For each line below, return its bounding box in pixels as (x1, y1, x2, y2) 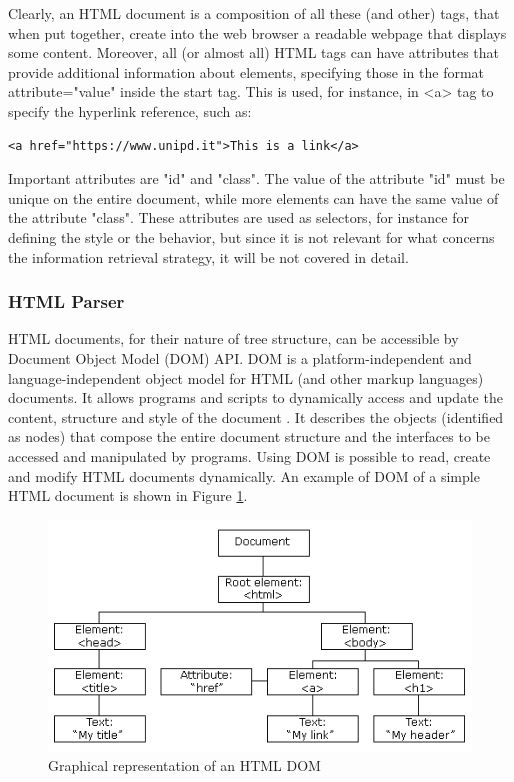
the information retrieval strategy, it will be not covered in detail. (8, 246, 409, 267)
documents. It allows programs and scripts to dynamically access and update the (8, 387, 503, 408)
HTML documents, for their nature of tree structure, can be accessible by (8, 328, 459, 349)
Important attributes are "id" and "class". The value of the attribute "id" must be (8, 168, 505, 189)
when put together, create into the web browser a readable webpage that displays (8, 22, 507, 43)
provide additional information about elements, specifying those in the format (8, 61, 485, 82)
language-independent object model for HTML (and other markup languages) (8, 367, 484, 388)
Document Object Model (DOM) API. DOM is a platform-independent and (8, 347, 472, 368)
